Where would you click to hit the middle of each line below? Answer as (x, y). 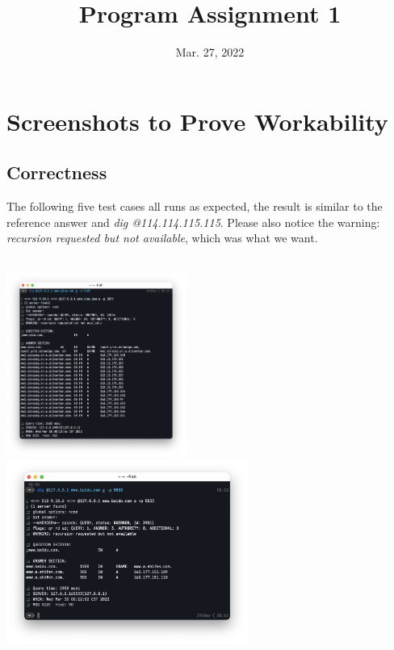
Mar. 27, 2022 (210, 52)
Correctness (57, 172)
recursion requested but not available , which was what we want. (162, 238)
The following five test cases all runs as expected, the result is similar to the (195, 206)
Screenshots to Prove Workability (197, 121)
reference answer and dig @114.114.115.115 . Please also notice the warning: (193, 222)
